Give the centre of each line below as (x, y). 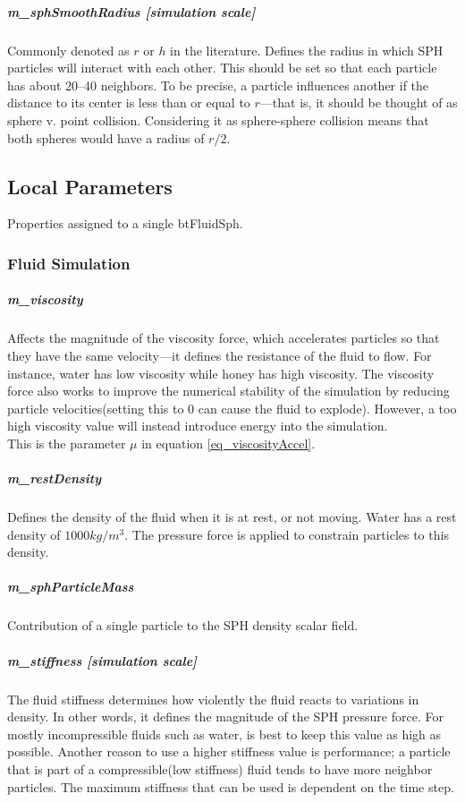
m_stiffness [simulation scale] (102, 660)
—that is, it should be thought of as (359, 102)
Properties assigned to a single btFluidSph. (125, 223)
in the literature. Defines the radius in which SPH (307, 50)
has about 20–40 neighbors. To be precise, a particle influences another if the (218, 85)
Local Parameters (90, 186)
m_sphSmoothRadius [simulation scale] (131, 11)
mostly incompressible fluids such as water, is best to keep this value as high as (224, 734)
